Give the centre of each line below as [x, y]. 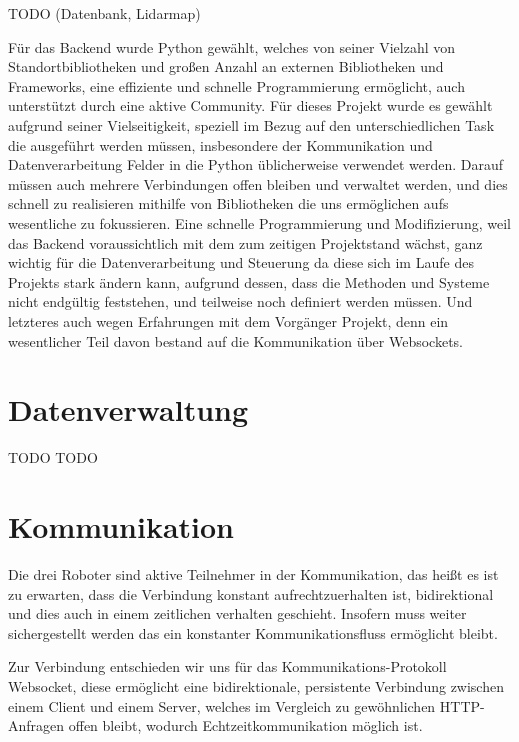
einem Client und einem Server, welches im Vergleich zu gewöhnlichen [222, 705]
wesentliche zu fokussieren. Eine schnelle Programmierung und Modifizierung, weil [259, 222]
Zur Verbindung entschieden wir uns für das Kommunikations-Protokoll [227, 666]
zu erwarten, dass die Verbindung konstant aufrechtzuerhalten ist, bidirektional [251, 593]
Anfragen [36, 725]
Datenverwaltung [128, 409]
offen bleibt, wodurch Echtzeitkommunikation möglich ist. [245, 725]
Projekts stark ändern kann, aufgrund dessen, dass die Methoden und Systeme [249, 281]
